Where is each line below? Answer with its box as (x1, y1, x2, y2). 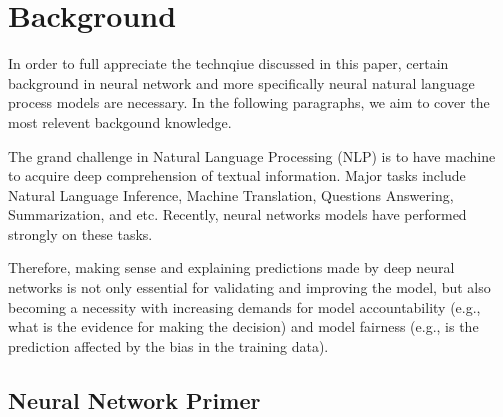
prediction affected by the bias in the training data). (8, 335, 329, 356)
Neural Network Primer (8, 384, 261, 415)
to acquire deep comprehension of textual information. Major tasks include (8, 165, 466, 186)
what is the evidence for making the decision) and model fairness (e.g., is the (8, 316, 479, 337)
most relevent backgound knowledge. (8, 111, 232, 132)
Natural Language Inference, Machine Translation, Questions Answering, (8, 184, 454, 205)
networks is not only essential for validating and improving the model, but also (8, 277, 491, 298)
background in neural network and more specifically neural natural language (8, 72, 475, 93)
